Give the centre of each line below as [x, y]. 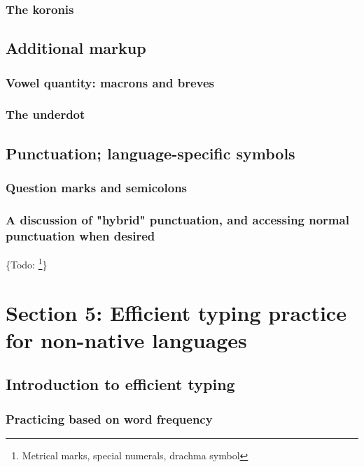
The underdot [45, 114]
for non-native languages [126, 339]
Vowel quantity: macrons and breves [110, 82]
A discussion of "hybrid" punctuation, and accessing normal [177, 219]
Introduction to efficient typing [120, 384]
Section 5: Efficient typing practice [176, 312]
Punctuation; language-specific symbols [150, 153]
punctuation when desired [80, 235]
